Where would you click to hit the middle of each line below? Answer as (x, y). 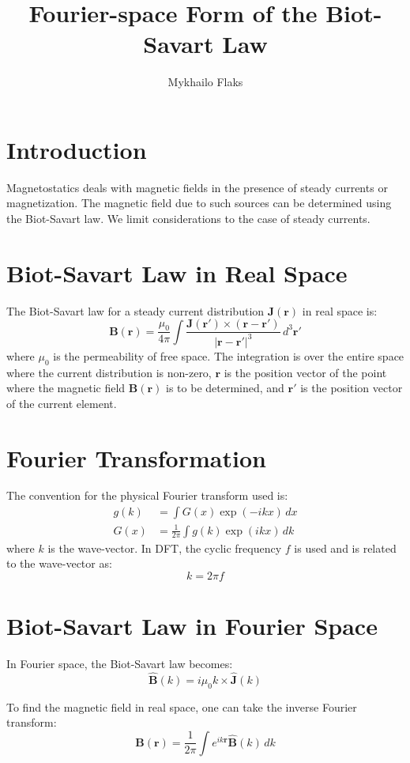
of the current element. (62, 403)
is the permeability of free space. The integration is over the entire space (229, 355)
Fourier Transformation (136, 457)
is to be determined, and (225, 388)
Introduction (77, 149)
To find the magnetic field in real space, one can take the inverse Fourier (182, 706)
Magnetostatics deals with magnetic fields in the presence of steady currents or (197, 187)
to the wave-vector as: (59, 563)
